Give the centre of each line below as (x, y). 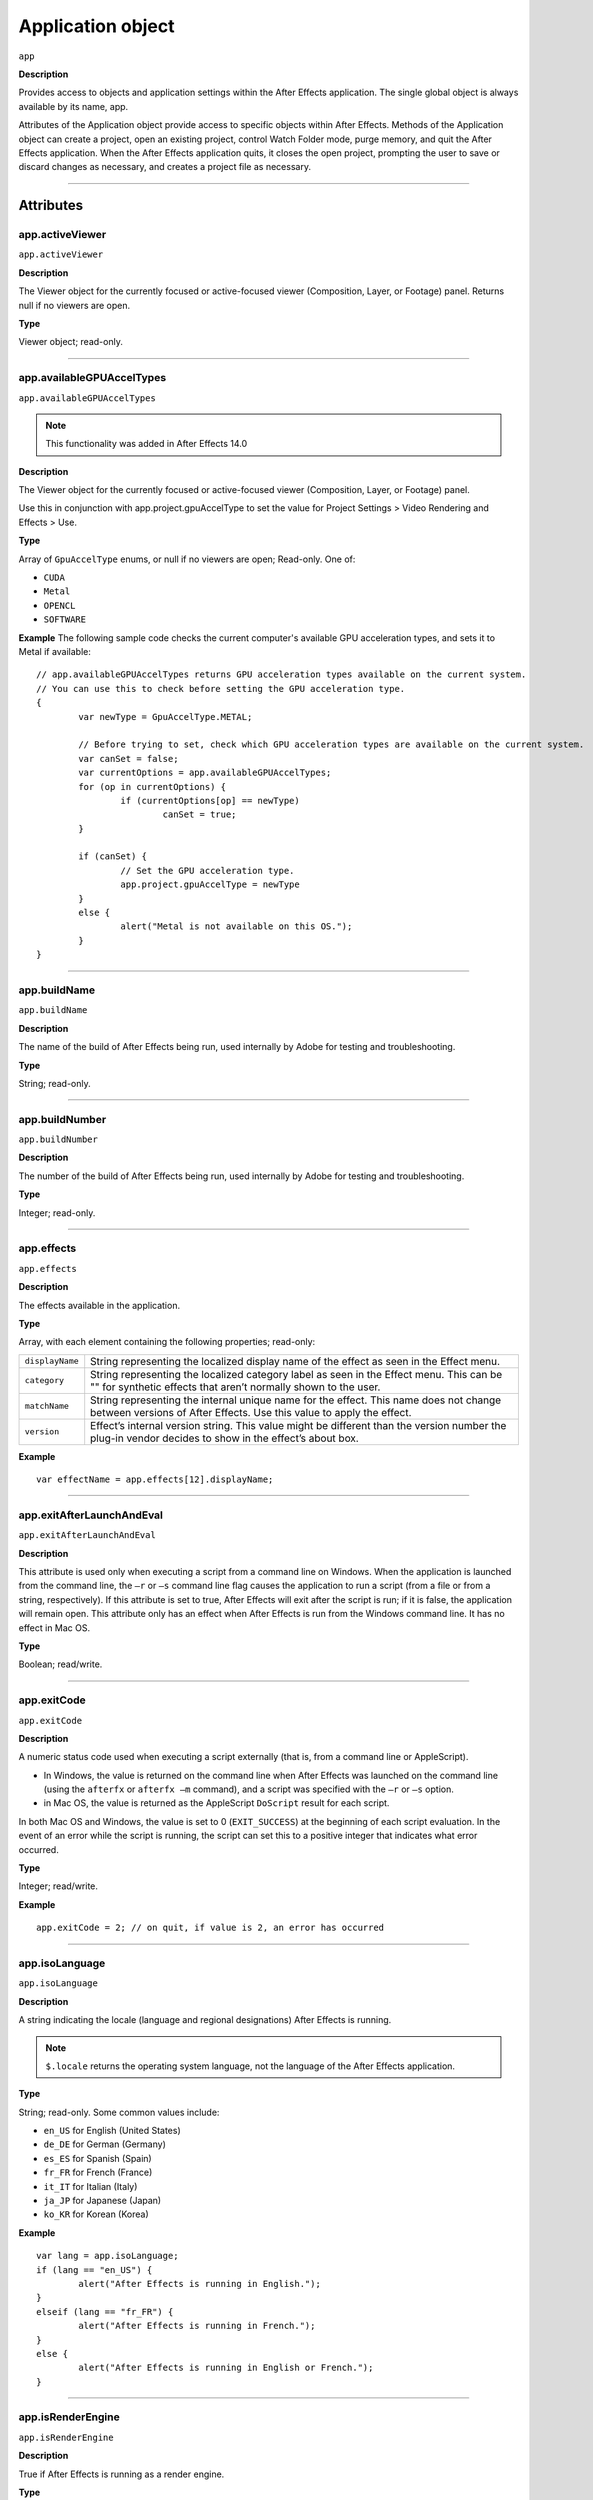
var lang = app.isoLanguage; (107, 2256)
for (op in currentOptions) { (152, 786)
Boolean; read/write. (60, 1664)
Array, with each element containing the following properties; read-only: (167, 1342)
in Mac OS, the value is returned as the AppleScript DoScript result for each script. (216, 1803)
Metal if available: (55, 651)
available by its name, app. (73, 106)
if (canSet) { (113, 856)
